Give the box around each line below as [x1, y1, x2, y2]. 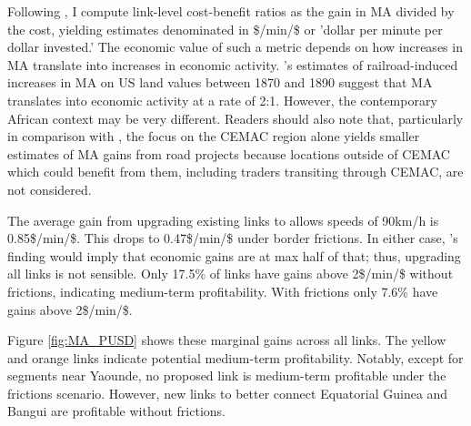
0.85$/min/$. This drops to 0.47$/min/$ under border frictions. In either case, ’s [7, 228, 458, 248]
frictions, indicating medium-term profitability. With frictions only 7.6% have [7, 281, 438, 300]
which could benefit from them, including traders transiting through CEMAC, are [7, 162, 464, 181]
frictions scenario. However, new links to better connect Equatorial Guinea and [7, 383, 448, 402]
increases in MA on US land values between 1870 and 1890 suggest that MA [7, 73, 433, 92]
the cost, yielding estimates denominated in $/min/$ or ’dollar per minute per [7, 19, 443, 38]
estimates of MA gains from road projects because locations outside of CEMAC [7, 144, 450, 163]
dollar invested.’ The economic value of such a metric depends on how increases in [7, 37, 463, 56]
